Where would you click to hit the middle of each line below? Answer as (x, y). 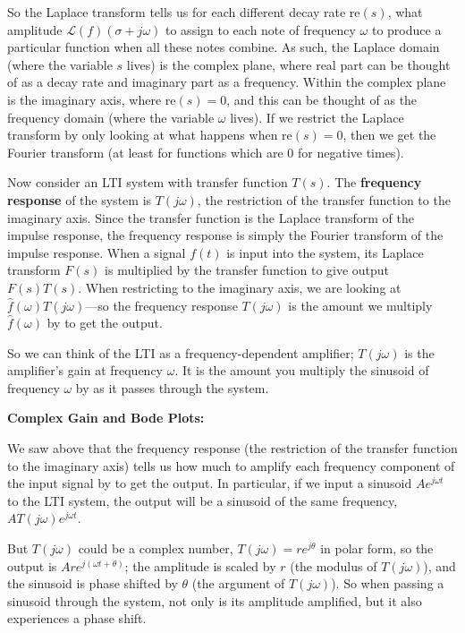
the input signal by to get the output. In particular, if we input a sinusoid (210, 483)
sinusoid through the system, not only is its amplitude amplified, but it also (215, 600)
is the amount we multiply (360, 305)
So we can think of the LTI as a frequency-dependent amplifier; (181, 352)
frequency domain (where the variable (111, 117)
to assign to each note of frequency (261, 29)
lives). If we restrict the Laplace (317, 117)
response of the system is (80, 199)
